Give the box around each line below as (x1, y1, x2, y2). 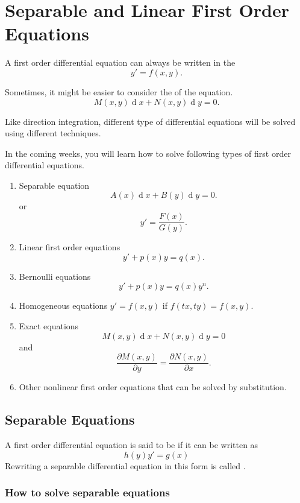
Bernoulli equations (19, 270, 91, 282)
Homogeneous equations (19, 299, 108, 312)
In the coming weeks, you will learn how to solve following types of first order (5, 147, 291, 159)
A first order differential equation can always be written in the (5, 56, 236, 69)
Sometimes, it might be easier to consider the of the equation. (5, 85, 233, 98)
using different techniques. (5, 127, 101, 139)
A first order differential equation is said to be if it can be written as (5, 438, 258, 451)
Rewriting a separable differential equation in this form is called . (5, 459, 246, 472)
